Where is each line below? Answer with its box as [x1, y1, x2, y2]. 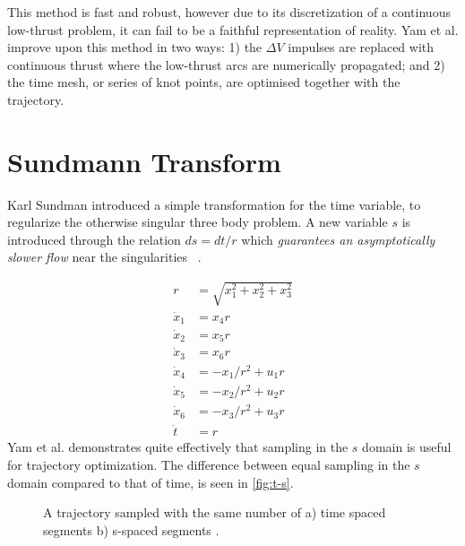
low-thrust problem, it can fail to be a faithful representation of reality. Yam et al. [7, 20, 459, 39]
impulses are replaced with [288, 38, 435, 56]
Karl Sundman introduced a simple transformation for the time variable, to [7, 195, 421, 213]
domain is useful [362, 438, 452, 456]
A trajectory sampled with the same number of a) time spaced [43, 503, 386, 522]
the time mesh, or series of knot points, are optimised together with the [7, 73, 400, 91]
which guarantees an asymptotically [241, 230, 435, 248]
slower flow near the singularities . [7, 247, 202, 266]
